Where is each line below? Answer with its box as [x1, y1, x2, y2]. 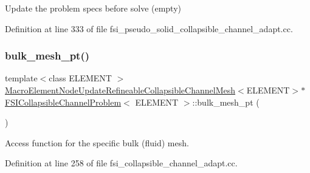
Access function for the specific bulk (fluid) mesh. [5, 136, 189, 149]
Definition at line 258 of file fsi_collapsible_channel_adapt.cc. [5, 157, 238, 169]
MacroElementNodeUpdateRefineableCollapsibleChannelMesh [5, 84, 236, 96]
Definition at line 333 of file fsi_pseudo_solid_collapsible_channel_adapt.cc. [5, 22, 293, 35]
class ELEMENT [49, 72, 112, 84]
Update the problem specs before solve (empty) [5, 2, 182, 14]
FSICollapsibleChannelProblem [5, 95, 122, 108]
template [5, 72, 38, 84]
